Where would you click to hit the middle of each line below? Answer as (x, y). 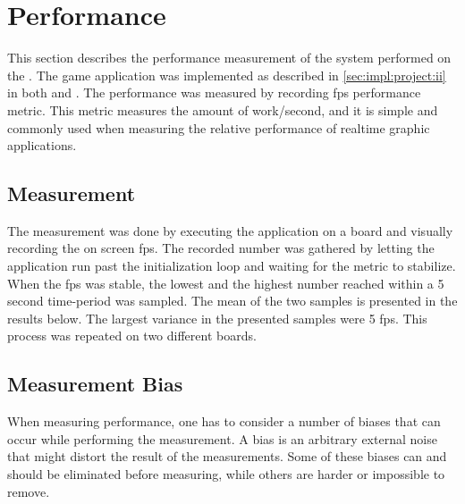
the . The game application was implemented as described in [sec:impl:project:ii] (227, 75)
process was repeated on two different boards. (132, 336)
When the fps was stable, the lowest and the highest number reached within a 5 (226, 283)
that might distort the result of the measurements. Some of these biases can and (227, 456)
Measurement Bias (95, 384)
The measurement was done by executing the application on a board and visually (230, 230)
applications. (42, 145)
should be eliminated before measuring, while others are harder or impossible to (226, 474)
